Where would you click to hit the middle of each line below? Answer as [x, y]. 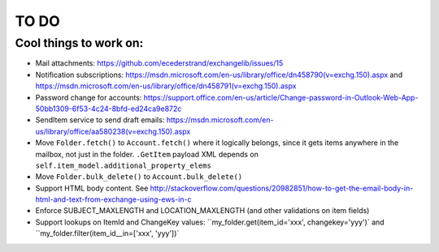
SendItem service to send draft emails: [100, 120]
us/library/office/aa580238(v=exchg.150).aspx [113, 131]
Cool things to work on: [79, 43]
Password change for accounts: [89, 97]
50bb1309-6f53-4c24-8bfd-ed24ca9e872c [109, 109]
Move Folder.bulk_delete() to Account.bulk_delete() [139, 177]
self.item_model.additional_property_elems [123, 165]
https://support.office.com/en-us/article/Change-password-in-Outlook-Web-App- [281, 97]
